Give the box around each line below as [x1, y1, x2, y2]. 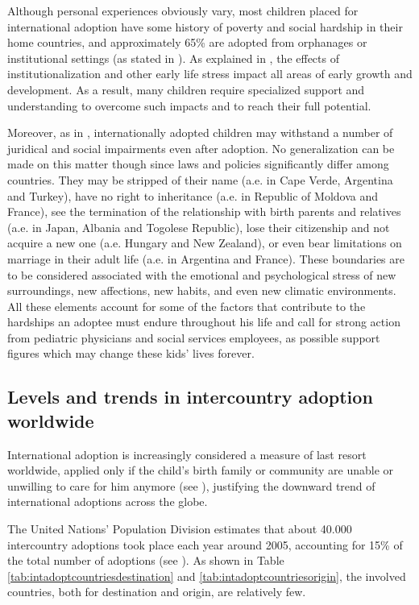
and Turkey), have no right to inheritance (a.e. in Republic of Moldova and [7, 187, 379, 204]
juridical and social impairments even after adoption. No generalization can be [7, 139, 395, 156]
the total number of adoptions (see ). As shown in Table [7, 552, 284, 569]
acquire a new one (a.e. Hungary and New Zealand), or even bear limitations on [7, 234, 402, 251]
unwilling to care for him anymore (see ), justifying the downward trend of [7, 477, 375, 494]
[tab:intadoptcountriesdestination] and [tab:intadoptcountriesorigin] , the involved [7, 567, 406, 584]
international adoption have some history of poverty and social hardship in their [7, 18, 403, 35]
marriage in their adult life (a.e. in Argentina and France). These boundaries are [7, 250, 404, 267]
